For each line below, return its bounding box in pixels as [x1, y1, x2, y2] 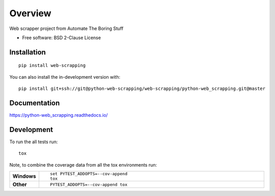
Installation [9, 48, 46, 56]
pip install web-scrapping [18, 62, 86, 69]
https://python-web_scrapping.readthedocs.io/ [9, 112, 108, 118]
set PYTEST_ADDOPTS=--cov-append [50, 171, 127, 177]
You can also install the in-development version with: [9, 74, 121, 80]
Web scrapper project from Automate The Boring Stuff [9, 25, 124, 31]
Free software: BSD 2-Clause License [22, 35, 101, 41]
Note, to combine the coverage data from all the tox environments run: [9, 161, 157, 168]
